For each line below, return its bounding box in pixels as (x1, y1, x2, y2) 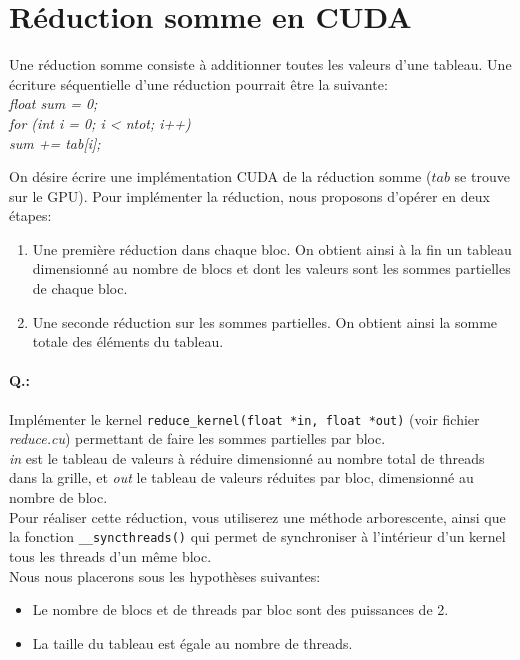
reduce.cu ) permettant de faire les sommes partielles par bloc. (9, 428, 386, 449)
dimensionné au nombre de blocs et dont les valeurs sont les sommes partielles (32, 258, 511, 279)
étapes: (9, 205, 52, 226)
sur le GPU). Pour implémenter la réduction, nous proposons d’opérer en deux (9, 185, 490, 206)
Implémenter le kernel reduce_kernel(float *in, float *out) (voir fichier (9, 408, 480, 429)
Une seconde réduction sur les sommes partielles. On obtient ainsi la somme (32, 311, 498, 332)
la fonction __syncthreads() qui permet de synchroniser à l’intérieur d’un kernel (9, 526, 506, 547)
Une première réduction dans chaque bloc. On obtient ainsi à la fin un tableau (32, 238, 512, 259)
